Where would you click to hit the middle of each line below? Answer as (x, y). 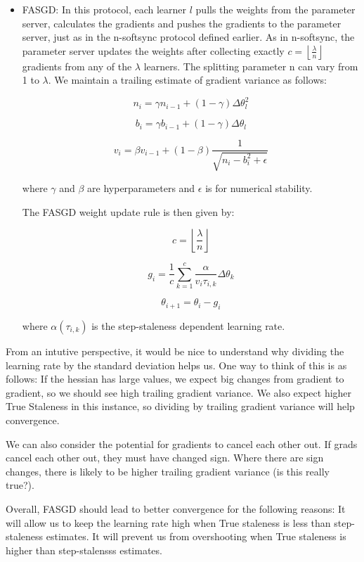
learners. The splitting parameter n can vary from (251, 66)
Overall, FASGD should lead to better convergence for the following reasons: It (176, 508)
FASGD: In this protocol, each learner (104, 9)
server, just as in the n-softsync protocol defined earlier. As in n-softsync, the (188, 37)
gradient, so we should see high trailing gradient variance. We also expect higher (179, 392)
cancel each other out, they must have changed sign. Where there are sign (165, 458)
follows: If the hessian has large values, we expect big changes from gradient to (175, 379)
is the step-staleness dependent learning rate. (188, 326)
